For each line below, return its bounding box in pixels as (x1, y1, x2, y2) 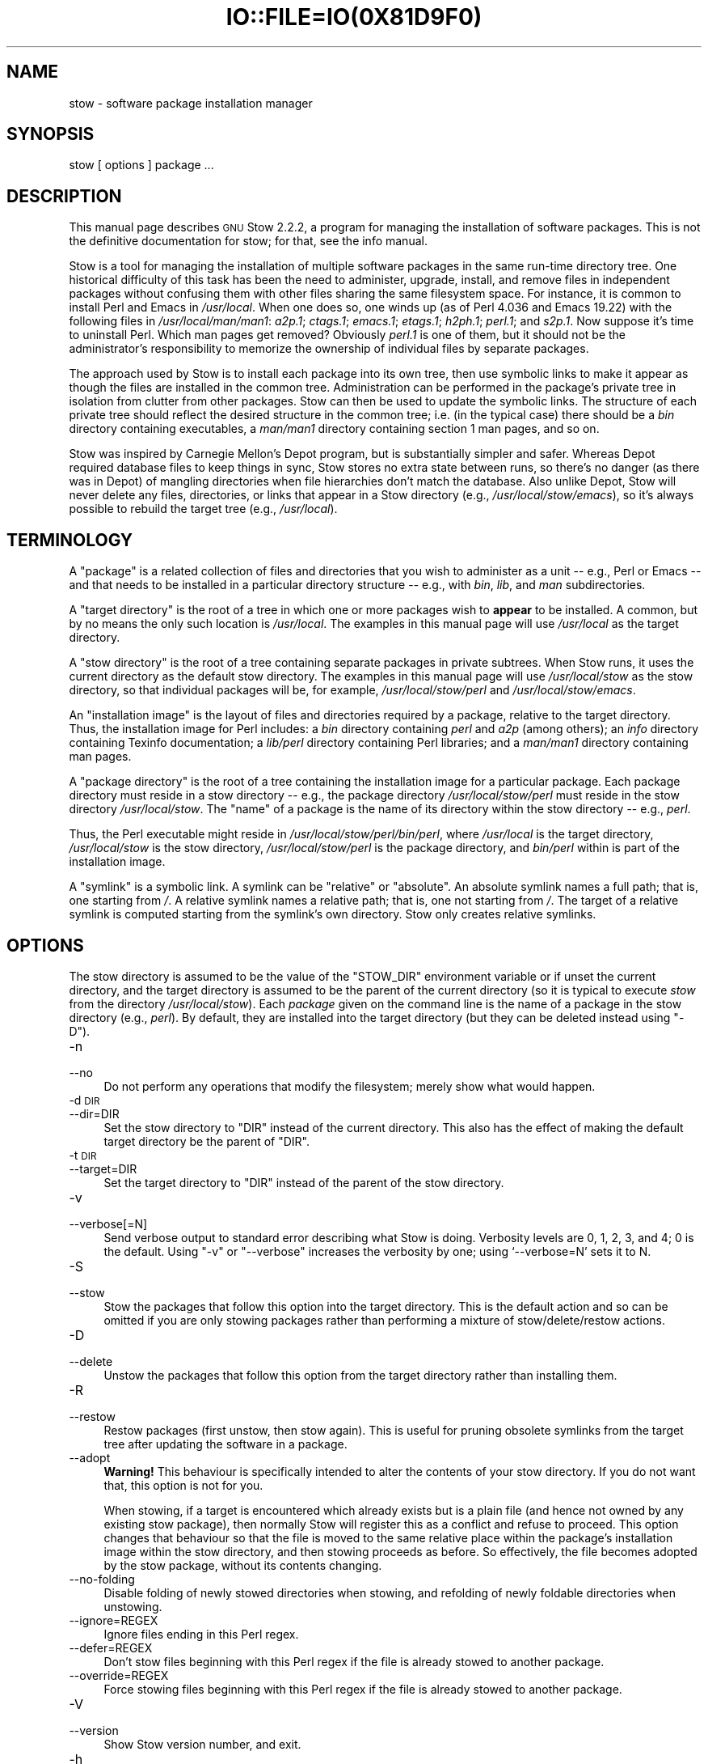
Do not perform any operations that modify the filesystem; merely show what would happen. (103, 1079, 596, 1093)
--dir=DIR (69, 1106, 120, 1121)
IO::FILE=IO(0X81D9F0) (225, 3, 483, 31)
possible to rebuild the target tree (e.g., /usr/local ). (69, 502, 338, 516)
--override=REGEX (69, 1668, 169, 1682)
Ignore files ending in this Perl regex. (103, 1626, 299, 1641)
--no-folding (69, 1571, 135, 1586)
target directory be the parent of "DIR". (103, 1134, 310, 1148)
